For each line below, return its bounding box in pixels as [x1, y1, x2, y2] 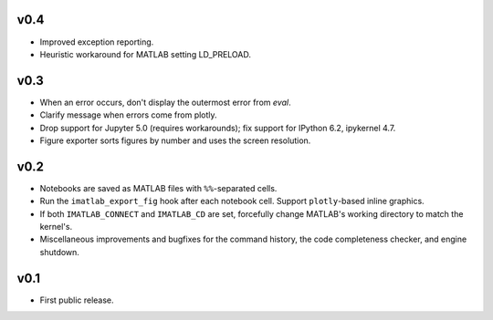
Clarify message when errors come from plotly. [39, 109, 218, 120]
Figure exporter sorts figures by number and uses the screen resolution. [39, 135, 311, 146]
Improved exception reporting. [39, 36, 154, 47]
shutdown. [39, 246, 79, 257]
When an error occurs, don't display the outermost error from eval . [39, 97, 291, 108]
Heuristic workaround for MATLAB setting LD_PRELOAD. [39, 48, 251, 59]
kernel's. [39, 222, 73, 232]
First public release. [39, 294, 114, 305]
